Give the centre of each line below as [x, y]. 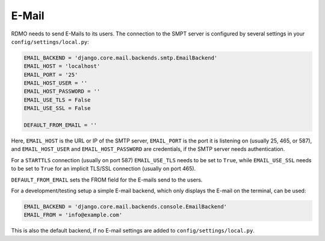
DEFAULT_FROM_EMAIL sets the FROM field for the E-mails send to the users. [107, 180]
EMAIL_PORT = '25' [51, 75]
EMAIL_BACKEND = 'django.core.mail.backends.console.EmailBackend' [125, 206]
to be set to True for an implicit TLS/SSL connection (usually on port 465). [104, 169]
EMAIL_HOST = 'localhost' [62, 66]
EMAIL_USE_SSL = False [57, 108]
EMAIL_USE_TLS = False [57, 100]
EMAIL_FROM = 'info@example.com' [73, 215]
